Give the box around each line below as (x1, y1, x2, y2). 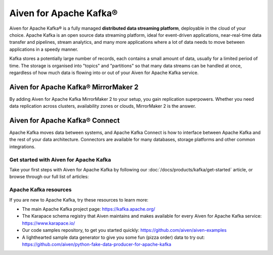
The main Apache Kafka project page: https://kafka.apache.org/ (22, 206, 155, 212)
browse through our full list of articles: (9, 174, 89, 180)
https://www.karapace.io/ (22, 220, 75, 226)
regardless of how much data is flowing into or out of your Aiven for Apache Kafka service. (9, 70, 199, 76)
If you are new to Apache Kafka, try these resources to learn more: (9, 197, 149, 203)
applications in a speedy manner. (9, 46, 78, 52)
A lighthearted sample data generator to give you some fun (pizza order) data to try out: (22, 234, 205, 240)
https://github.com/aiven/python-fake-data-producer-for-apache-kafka (22, 241, 171, 247)
